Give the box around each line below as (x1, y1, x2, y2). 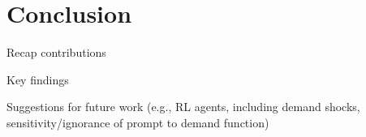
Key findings (6, 71, 69, 88)
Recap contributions (6, 44, 106, 61)
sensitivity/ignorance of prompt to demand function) (6, 113, 269, 131)
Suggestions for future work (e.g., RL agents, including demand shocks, (6, 98, 360, 115)
